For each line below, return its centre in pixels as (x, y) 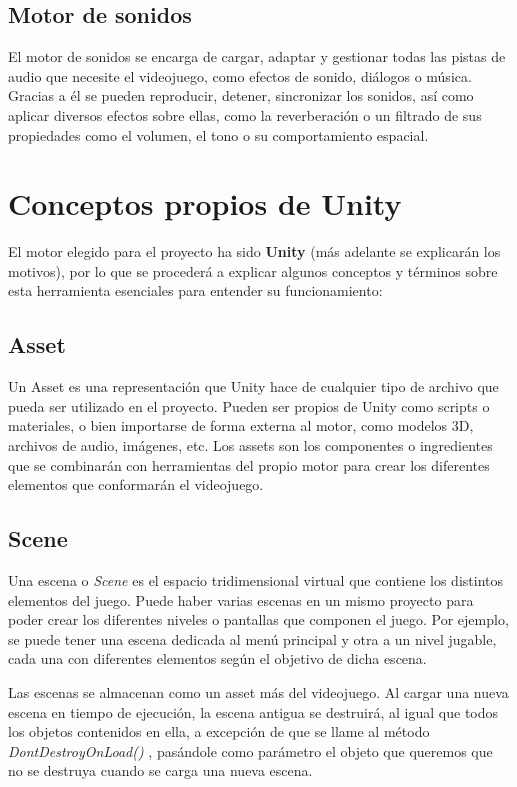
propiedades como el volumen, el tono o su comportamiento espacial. (218, 134)
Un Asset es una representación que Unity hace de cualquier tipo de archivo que (253, 386)
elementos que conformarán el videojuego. (136, 484)
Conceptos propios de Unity (205, 203)
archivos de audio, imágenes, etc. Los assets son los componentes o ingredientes (250, 445)
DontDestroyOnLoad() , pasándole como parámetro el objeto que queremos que (250, 750)
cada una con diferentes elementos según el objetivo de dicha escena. (217, 658)
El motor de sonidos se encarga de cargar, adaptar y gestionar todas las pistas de (257, 56)
